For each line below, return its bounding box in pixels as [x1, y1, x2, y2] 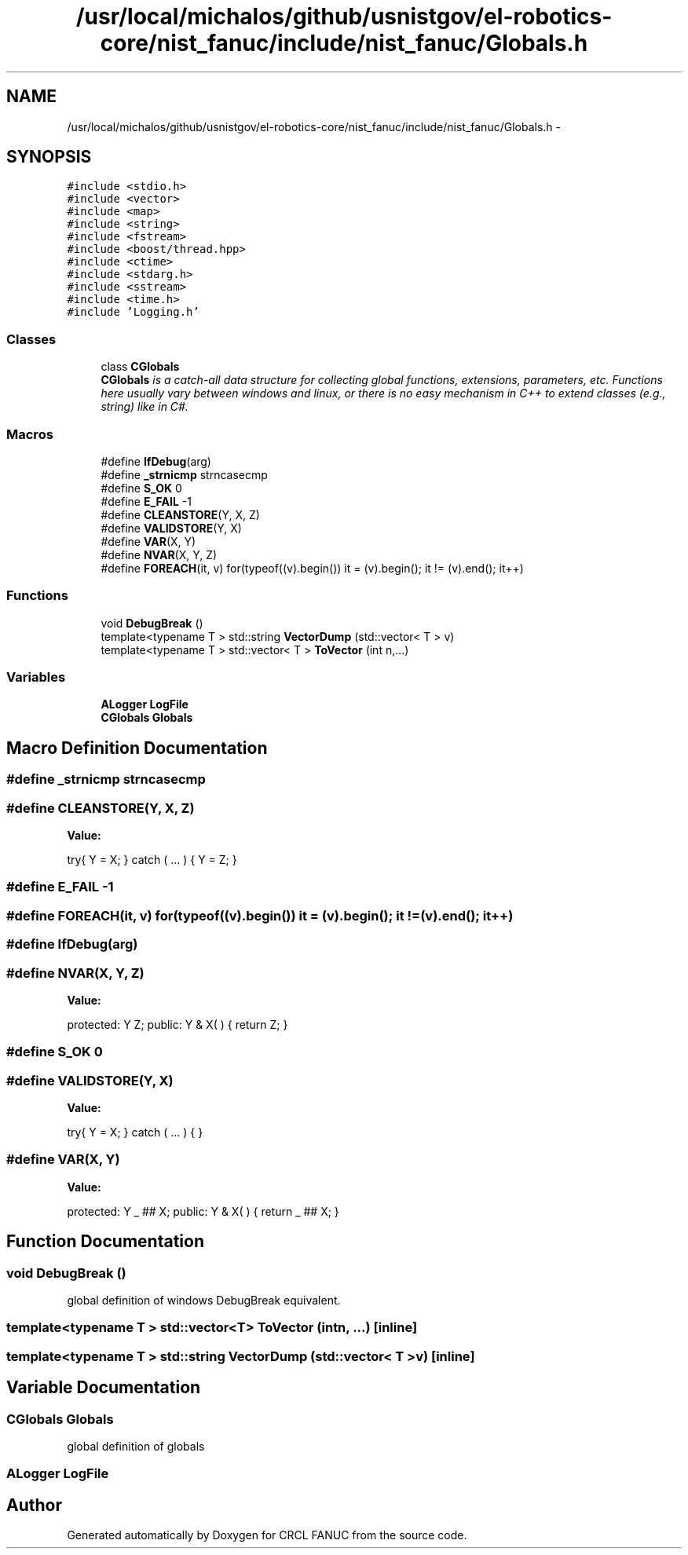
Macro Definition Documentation [6, 737, 268, 758]
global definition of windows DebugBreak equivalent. [67, 1293, 341, 1307]
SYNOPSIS [6, 147, 92, 167]
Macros [6, 426, 53, 442]
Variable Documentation [6, 1378, 201, 1398]
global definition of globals [67, 1439, 205, 1453]
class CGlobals [101, 360, 180, 374]
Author [6, 1495, 62, 1515]
